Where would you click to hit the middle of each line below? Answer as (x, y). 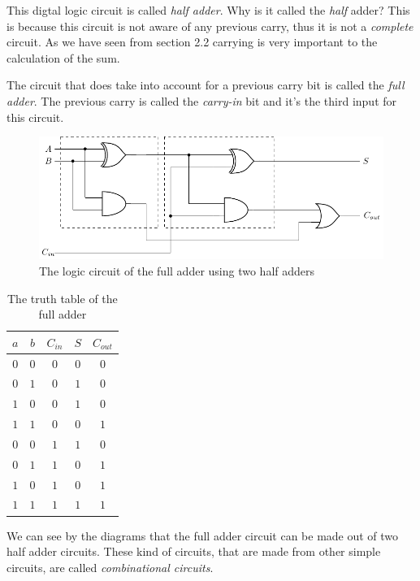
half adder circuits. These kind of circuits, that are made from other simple (194, 551)
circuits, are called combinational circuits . (110, 567)
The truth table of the (63, 298)
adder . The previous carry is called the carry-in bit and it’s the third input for (202, 100)
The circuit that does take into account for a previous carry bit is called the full (206, 85)
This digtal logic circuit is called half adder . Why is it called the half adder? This (208, 10)
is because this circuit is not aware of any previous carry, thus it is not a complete (210, 26)
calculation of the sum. (63, 57)
